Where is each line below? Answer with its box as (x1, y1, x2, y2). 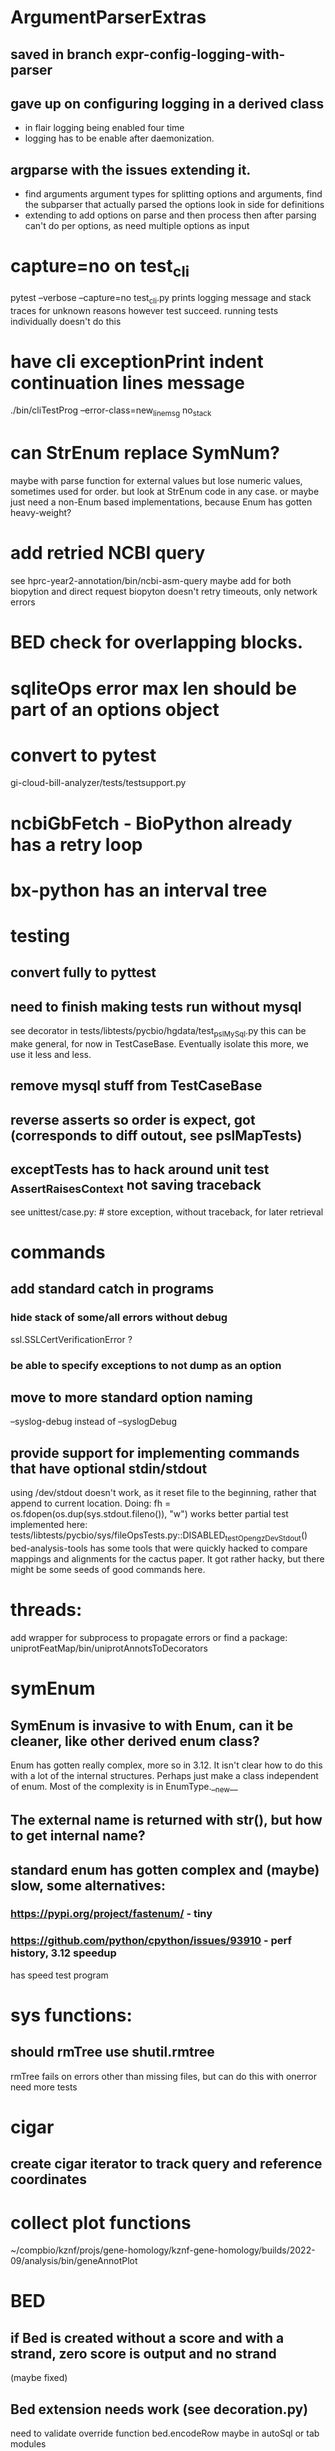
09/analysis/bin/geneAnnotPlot (10, 2255, 138, 2267)
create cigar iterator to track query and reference (10, 2156, 323, 2173)
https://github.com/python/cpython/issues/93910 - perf (10, 1934, 293, 1948)
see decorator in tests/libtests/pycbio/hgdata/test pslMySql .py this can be (10, 1025, 307, 1040)
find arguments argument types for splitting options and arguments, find (24, 188, 323, 200)
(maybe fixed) (10, 2372, 68, 2384)
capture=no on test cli (10, 255, 190, 281)
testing (10, 925, 71, 948)
